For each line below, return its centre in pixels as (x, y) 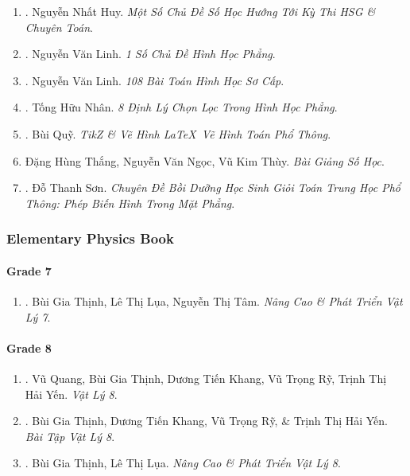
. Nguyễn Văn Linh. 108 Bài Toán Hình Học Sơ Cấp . (155, 80)
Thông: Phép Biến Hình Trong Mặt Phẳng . (130, 203)
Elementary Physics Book (90, 238)
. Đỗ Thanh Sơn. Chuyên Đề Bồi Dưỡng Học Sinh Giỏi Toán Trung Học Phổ (213, 187)
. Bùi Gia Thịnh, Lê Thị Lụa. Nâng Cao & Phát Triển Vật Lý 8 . (183, 463)
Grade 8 (29, 347)
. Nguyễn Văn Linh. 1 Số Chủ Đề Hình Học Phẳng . (150, 54)
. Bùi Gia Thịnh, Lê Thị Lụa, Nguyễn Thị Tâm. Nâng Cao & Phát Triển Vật (214, 300)
